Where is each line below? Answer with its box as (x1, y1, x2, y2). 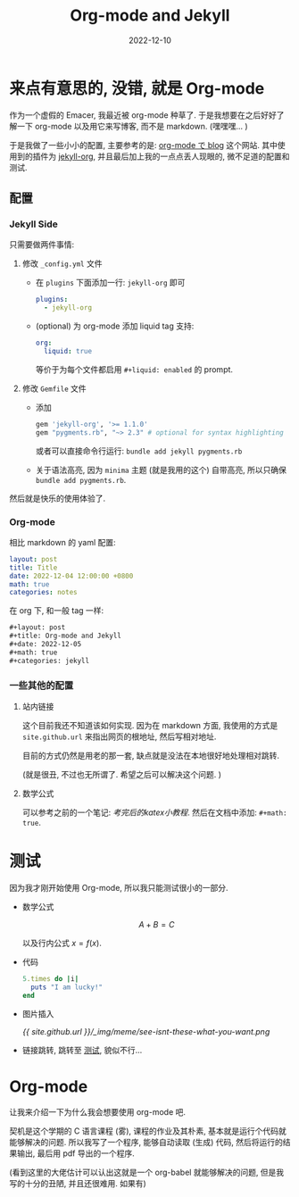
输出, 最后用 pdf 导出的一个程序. (16, 1148, 136, 1159)
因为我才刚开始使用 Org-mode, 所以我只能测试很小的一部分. (9, 882, 229, 893)
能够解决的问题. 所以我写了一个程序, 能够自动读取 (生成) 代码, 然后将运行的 (9, 1137, 283, 1148)
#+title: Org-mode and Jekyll (9, 631, 122, 641)
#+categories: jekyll (9, 656, 90, 665)
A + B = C (137, 919, 175, 929)
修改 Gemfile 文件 (21, 383, 87, 394)
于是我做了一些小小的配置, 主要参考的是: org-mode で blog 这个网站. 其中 (9, 139, 278, 150)
